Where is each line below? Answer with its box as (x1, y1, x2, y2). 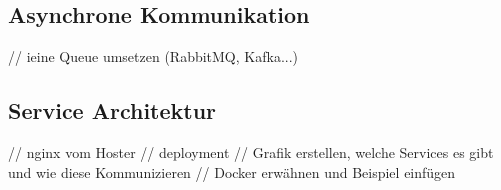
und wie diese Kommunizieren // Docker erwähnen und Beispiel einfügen (8, 161, 456, 182)
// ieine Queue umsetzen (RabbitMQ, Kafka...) (8, 46, 299, 67)
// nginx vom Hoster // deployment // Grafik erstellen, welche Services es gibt (8, 142, 494, 162)
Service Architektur (8, 95, 217, 126)
